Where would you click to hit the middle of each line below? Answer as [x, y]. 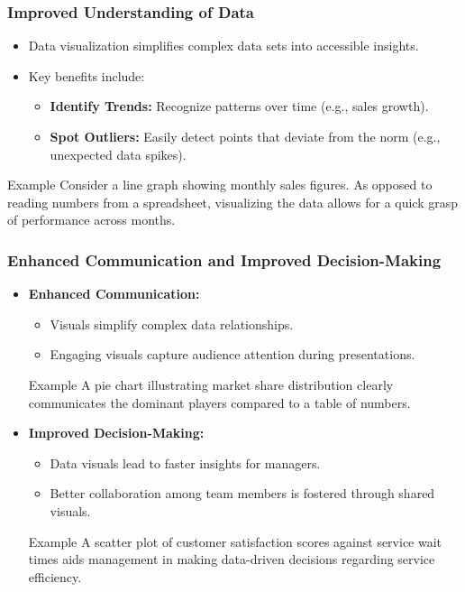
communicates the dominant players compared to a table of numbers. [219, 402]
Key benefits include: [87, 75]
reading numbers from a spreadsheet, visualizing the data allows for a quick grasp [233, 202]
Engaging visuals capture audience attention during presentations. [232, 354]
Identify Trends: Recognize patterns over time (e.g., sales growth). [239, 106]
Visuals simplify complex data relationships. [172, 324]
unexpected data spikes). [118, 154]
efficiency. [55, 576]
